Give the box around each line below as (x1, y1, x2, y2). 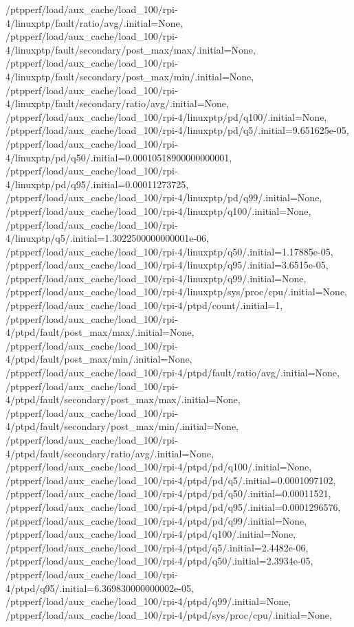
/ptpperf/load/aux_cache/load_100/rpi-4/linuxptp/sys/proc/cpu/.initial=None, (5, 284, 347, 299)
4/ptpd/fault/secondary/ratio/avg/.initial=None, (5, 446, 214, 460)
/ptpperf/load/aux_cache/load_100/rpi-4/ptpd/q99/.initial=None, (5, 594, 291, 608)
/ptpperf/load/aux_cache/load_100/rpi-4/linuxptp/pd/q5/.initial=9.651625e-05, (5, 123, 349, 137)
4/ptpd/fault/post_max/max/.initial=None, (5, 325, 195, 339)
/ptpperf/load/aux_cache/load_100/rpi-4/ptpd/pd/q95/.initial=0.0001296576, (5, 499, 341, 514)
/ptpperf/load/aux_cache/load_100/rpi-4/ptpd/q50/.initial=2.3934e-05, (5, 554, 313, 568)
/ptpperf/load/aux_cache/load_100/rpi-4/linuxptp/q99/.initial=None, (5, 271, 307, 285)
